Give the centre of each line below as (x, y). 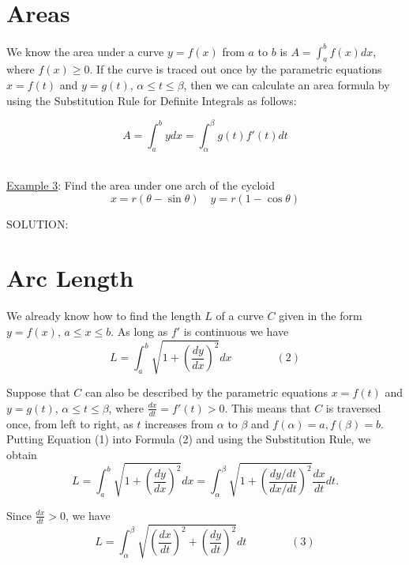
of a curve (240, 316)
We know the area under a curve (85, 51)
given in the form (321, 316)
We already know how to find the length (104, 316)
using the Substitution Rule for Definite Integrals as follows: (152, 100)
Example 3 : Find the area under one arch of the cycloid (141, 185)
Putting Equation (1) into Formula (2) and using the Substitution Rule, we (189, 439)
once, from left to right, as (70, 423)
